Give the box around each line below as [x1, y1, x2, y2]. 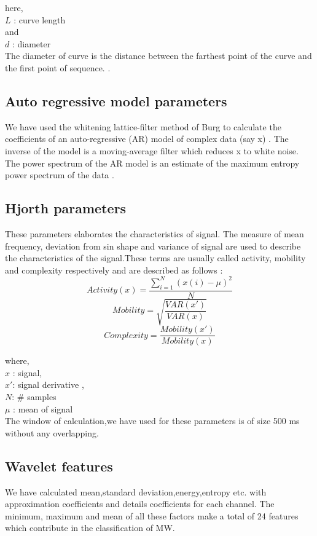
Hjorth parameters [5, 199, 127, 218]
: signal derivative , [12, 378, 84, 391]
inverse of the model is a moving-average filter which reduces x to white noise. [5, 144, 299, 157]
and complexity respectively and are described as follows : [5, 263, 223, 276]
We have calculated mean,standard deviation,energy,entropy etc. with [5, 485, 267, 498]
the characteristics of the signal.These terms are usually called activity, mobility [5, 251, 306, 264]
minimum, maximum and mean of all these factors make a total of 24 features [5, 509, 299, 522]
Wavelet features [5, 456, 113, 475]
